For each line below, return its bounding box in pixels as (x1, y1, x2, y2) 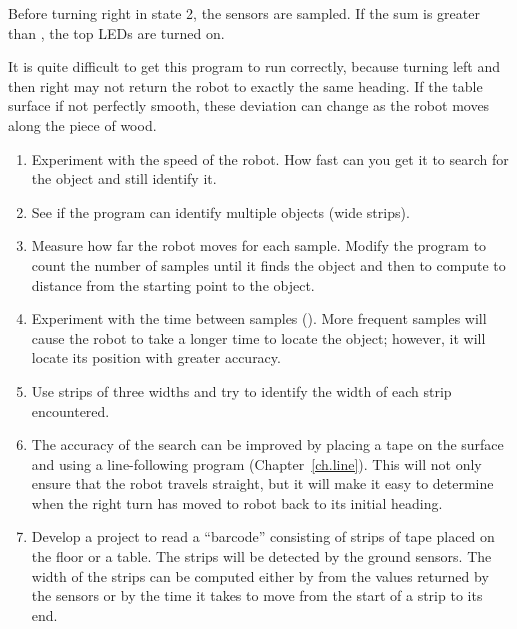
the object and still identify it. (31, 168, 217, 189)
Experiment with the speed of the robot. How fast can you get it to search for (31, 148, 509, 169)
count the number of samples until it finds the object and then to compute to (31, 254, 506, 275)
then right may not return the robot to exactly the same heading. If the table (8, 75, 483, 96)
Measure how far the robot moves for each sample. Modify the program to (31, 235, 487, 256)
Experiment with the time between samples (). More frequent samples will (31, 308, 487, 329)
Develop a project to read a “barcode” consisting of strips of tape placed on (31, 526, 495, 547)
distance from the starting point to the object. (31, 274, 315, 295)
